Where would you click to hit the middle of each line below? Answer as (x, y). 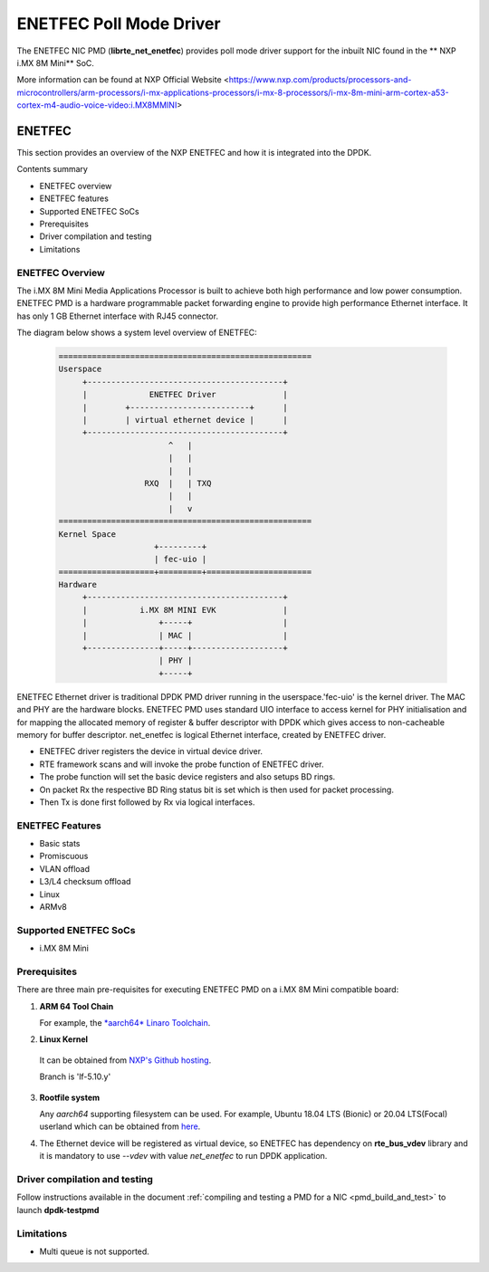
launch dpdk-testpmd (58, 1210)
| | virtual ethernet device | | (185, 420)
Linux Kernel (64, 1039)
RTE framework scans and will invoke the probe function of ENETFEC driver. (182, 764)
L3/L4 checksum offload (85, 882)
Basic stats (60, 844)
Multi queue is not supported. (94, 1251)
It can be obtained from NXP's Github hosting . (125, 1060)
